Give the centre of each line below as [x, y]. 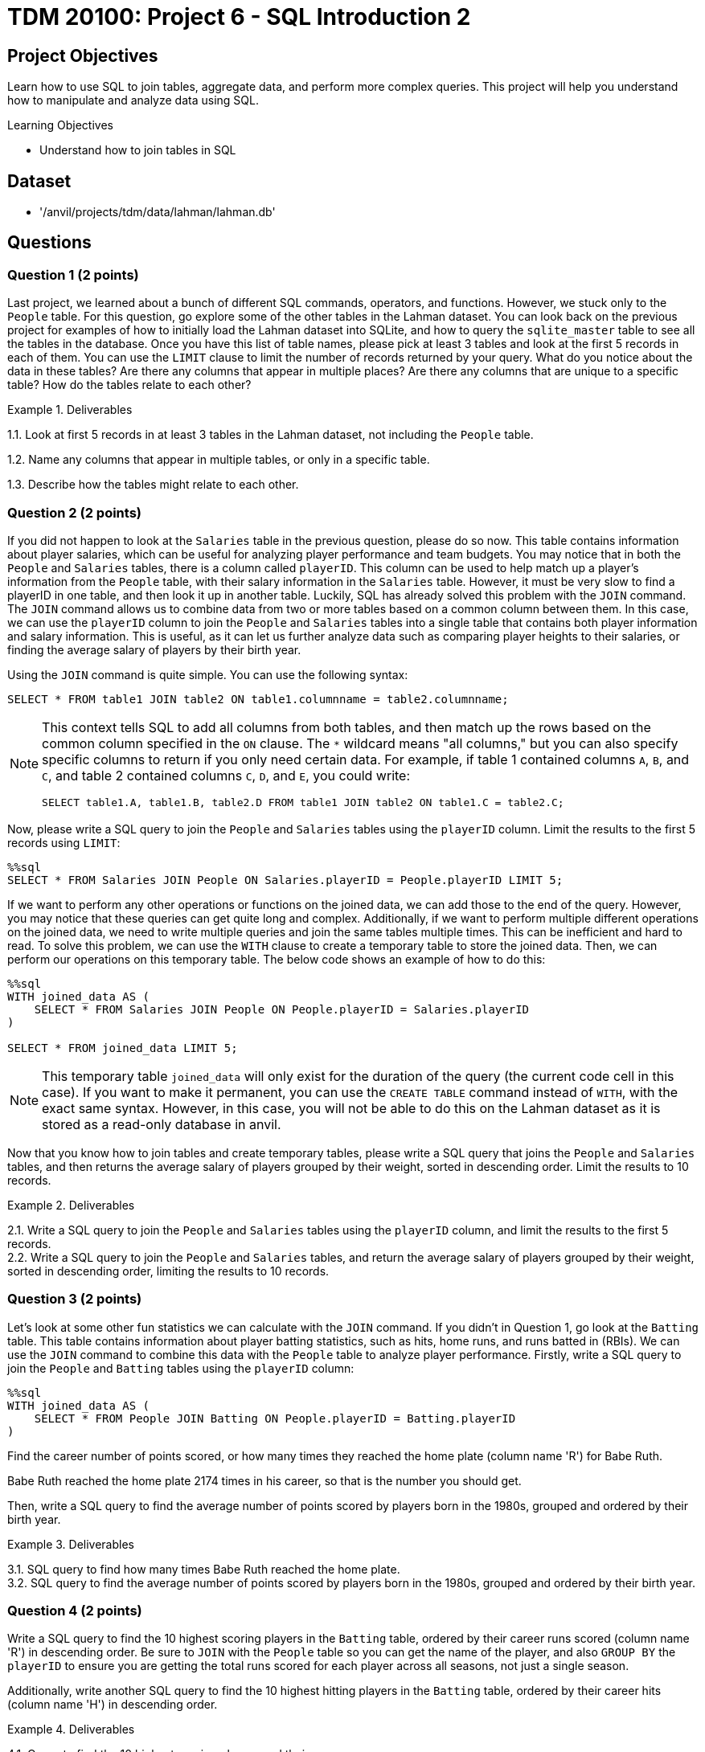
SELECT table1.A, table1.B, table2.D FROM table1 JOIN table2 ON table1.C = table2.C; [303, 802]
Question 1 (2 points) [73, 274]
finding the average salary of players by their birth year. [154, 649]
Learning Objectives [60, 125]
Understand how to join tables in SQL [138, 150]
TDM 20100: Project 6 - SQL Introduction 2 [239, 17]
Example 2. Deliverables [71, 1205]
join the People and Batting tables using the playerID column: [181, 1368]
